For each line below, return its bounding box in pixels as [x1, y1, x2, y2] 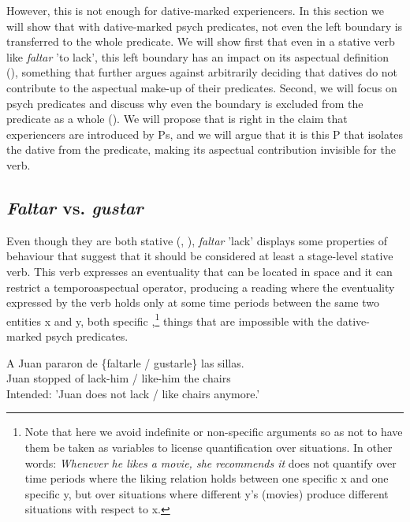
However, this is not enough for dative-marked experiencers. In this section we [6, 2, 384, 18]
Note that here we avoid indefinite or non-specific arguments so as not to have [24, 423, 403, 440]
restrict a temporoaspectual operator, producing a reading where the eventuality [6, 278, 395, 295]
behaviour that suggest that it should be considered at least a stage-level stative [6, 248, 393, 264]
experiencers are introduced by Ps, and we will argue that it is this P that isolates [6, 125, 404, 142]
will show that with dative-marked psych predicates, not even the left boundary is [6, 17, 403, 34]
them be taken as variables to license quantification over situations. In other [24, 438, 393, 455]
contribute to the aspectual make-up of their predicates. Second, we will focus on [6, 79, 397, 95]
